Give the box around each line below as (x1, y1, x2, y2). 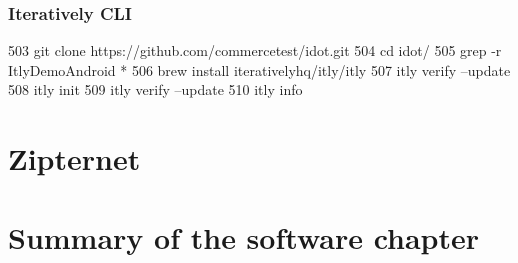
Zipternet (8, 138, 141, 179)
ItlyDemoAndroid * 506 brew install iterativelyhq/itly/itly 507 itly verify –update (8, 59, 511, 80)
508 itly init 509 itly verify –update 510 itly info (8, 79, 303, 100)
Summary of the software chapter (8, 216, 480, 257)
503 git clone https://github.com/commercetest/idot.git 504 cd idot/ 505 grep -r (8, 40, 502, 61)
